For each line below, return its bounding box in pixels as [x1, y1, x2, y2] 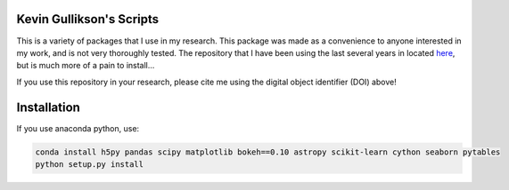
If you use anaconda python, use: [16, 123, 140, 133]
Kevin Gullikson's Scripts [16, 12, 160, 27]
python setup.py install [35, 159, 144, 169]
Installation [16, 99, 80, 115]
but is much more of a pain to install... [16, 60, 155, 71]
